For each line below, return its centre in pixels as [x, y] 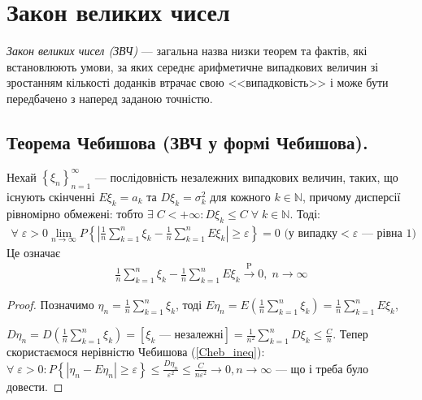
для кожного [240, 196]
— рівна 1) [389, 233]
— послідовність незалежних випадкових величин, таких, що [246, 176]
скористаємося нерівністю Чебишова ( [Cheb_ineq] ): [136, 352]
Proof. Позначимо [50, 305]
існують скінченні [51, 196]
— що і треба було [322, 368]
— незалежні [191, 335]
